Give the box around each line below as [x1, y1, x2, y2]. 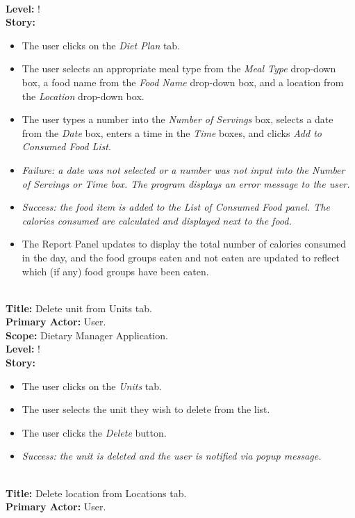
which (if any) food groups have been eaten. [22, 264, 209, 278]
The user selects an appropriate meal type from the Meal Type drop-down [22, 61, 336, 76]
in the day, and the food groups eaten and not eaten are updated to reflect [22, 250, 340, 264]
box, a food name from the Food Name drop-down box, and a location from [22, 74, 344, 89]
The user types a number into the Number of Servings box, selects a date [22, 112, 333, 127]
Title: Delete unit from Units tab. [6, 300, 152, 315]
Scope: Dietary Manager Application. [6, 327, 168, 342]
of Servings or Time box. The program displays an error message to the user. [22, 176, 350, 191]
